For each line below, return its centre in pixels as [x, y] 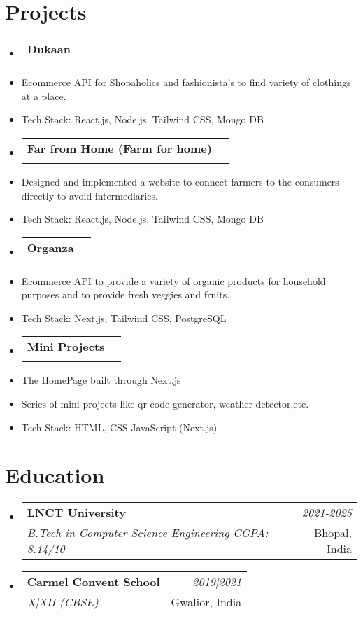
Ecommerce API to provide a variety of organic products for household [173, 280]
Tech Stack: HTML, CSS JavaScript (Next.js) [119, 427]
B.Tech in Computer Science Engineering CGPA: [148, 533]
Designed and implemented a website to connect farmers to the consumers [180, 181]
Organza [50, 247]
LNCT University [76, 513]
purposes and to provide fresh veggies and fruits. [126, 294]
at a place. [44, 96]
